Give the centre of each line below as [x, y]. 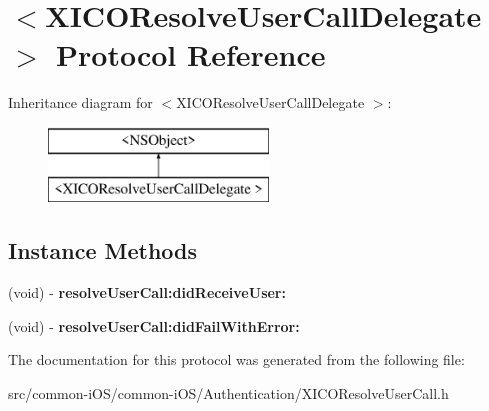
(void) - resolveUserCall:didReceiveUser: [147, 292]
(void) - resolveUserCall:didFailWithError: [154, 325]
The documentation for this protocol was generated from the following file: [236, 359]
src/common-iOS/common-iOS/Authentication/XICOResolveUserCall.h [228, 393]
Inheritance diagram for [80, 102]
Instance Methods [102, 250]
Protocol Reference [191, 54]
